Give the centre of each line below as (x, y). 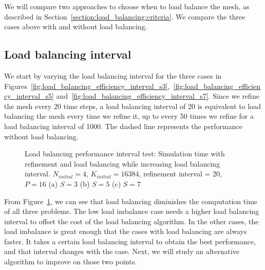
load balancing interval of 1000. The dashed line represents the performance (123, 126)
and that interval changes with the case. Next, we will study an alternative (122, 251)
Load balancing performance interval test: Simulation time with (125, 154)
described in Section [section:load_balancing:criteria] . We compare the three (125, 16)
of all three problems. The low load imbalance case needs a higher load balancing (132, 211)
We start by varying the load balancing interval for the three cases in (113, 75)
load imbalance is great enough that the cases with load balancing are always (126, 231)
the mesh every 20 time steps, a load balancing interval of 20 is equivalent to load (133, 106)
